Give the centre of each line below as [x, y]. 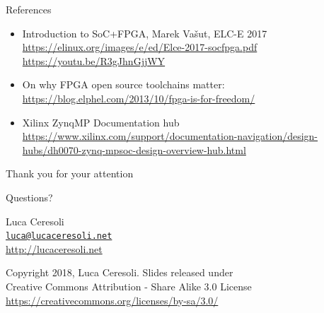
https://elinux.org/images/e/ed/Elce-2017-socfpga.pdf [140, 47]
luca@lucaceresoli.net [59, 236]
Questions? [29, 197]
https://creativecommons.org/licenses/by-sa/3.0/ [112, 300]
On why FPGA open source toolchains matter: [123, 84]
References [29, 9]
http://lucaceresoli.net [54, 248]
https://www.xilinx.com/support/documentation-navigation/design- [170, 136]
